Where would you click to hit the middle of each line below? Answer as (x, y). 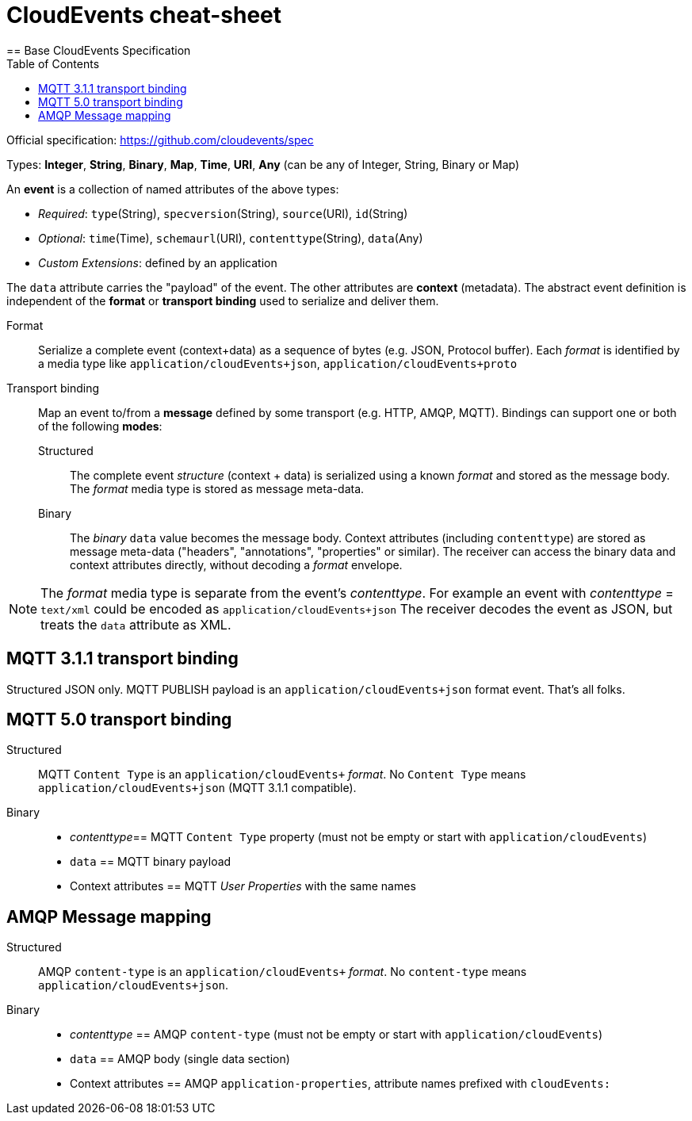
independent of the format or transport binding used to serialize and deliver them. (223, 300)
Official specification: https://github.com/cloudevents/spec (160, 140)
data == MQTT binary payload (151, 862)
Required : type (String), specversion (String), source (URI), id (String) (223, 213)
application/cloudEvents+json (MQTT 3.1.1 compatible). (197, 788)
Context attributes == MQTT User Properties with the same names (243, 886)
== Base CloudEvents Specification (99, 50)
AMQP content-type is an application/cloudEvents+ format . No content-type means (283, 972)
